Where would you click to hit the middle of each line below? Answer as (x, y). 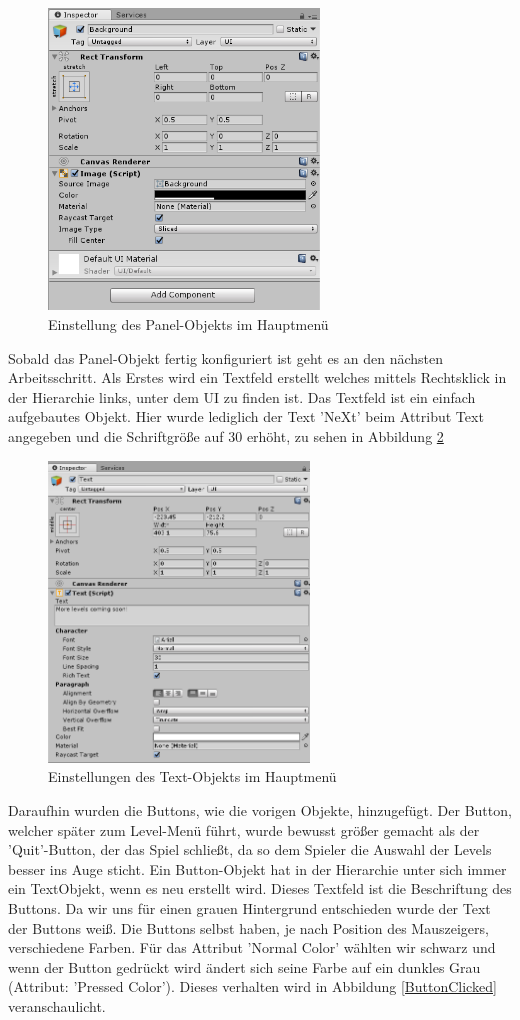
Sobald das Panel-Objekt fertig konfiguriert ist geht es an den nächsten (226, 357)
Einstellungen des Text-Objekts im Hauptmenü (192, 776)
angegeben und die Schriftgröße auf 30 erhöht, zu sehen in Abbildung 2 (226, 435)
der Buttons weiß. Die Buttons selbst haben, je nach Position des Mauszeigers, (248, 927)
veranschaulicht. (57, 1006)
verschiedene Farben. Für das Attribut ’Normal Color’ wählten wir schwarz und (252, 947)
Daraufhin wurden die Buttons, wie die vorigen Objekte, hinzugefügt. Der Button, (260, 810)
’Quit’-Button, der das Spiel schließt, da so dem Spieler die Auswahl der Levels (250, 849)
